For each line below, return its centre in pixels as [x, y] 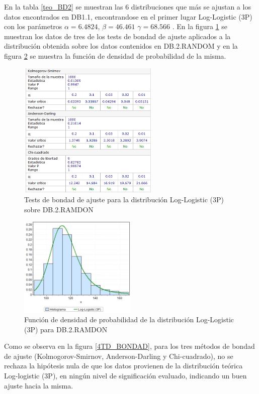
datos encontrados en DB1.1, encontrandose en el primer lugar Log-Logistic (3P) [128, 16]
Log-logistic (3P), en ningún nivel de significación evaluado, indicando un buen [125, 376]
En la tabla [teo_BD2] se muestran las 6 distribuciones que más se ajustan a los [127, 7]
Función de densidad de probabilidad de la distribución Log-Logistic [129, 319]
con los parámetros [33, 26]
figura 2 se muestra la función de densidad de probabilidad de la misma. [115, 55]
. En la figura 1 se [200, 26]
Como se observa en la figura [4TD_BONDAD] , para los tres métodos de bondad [129, 346]
